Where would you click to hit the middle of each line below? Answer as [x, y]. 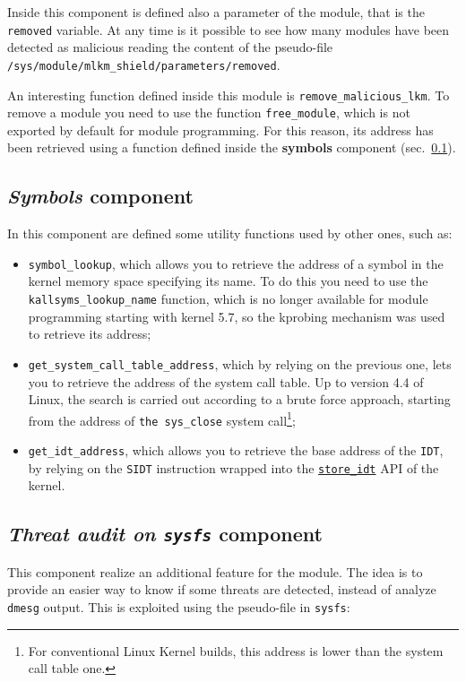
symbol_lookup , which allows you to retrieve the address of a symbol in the [236, 263]
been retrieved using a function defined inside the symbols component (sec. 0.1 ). [232, 147]
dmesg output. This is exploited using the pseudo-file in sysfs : [179, 606]
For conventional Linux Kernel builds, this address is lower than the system [236, 650]
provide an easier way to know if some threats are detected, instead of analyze [222, 589]
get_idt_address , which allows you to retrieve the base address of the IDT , [236, 450]
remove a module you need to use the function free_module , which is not [209, 112]
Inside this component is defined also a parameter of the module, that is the [216, 12]
